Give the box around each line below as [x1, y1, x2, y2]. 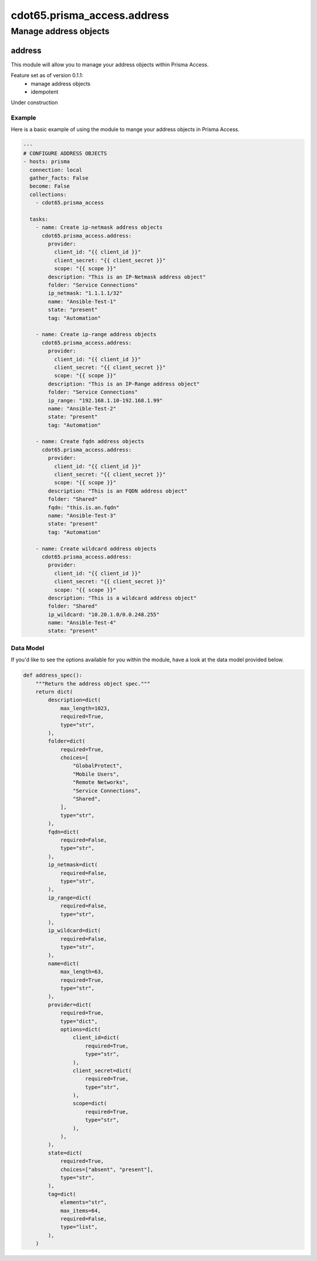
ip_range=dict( [48, 894, 92, 901]
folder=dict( [48, 738, 86, 744]
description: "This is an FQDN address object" [48, 487, 188, 494]
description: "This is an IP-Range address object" [48, 380, 200, 387]
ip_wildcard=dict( [48, 927, 101, 934]
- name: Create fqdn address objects [35, 438, 144, 445]
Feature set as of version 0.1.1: [11, 72, 83, 79]
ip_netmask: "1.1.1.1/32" [48, 290, 123, 297]
